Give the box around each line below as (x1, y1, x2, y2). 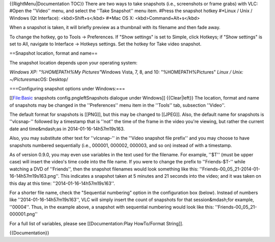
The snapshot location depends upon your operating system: (9, 59, 137, 66)
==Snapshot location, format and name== (9, 50, 98, 56)
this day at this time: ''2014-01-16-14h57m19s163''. (9, 180, 115, 186)
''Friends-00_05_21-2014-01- (199, 166, 260, 172)
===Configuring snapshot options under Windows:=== (9, 85, 125, 91)
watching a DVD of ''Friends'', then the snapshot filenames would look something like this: (9, 166, 199, 172)
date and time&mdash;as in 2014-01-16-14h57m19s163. (9, 126, 125, 132)
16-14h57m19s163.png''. (9, 173, 60, 179)
